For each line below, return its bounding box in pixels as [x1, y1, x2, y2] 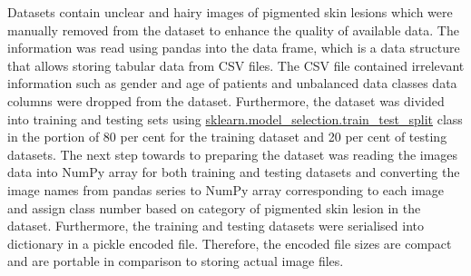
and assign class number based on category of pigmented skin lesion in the [7, 198, 421, 217]
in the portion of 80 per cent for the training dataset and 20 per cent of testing [7, 127, 447, 146]
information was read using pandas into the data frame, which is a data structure [7, 38, 460, 57]
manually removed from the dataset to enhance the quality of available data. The [7, 20, 459, 39]
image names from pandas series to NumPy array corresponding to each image [7, 180, 445, 199]
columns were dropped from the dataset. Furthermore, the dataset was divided [7, 91, 445, 110]
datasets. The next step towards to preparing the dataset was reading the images [7, 144, 458, 163]
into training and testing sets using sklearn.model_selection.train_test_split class [7, 109, 463, 128]
